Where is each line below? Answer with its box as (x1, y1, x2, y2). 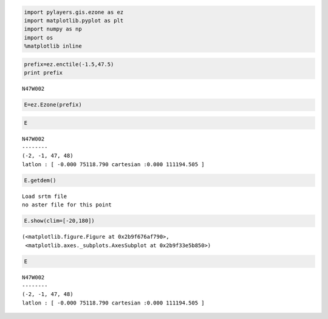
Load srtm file (22, 192, 67, 200)
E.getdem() (24, 177, 56, 184)
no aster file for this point (22, 202, 112, 208)
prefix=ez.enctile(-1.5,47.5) (24, 61, 114, 68)
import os (24, 34, 53, 41)
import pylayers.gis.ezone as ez (24, 9, 124, 15)
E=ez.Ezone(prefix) (24, 101, 82, 108)
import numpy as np (24, 26, 82, 33)
